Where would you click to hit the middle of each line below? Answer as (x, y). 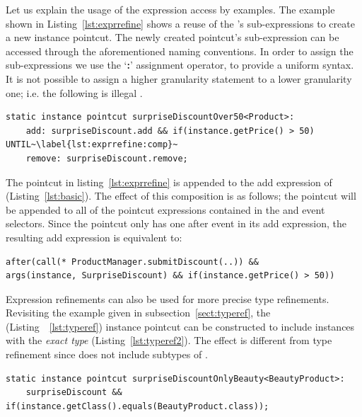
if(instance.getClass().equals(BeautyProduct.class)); (138, 406)
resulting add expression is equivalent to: (94, 237)
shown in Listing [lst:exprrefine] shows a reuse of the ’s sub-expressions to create (180, 23)
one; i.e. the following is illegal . (74, 92)
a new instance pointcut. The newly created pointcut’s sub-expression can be (173, 37)
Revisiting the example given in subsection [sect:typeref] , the (138, 313)
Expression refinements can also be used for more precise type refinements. (168, 298)
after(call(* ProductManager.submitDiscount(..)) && (132, 262)
